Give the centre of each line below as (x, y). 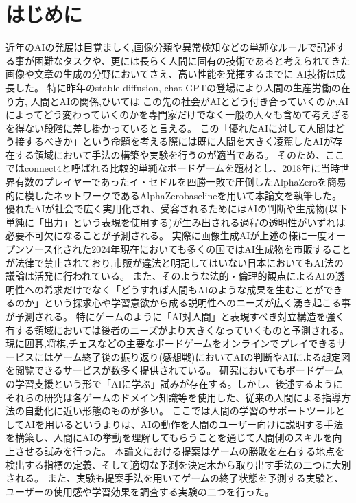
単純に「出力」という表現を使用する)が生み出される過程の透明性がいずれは (176, 222)
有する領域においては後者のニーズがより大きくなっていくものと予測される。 (177, 329)
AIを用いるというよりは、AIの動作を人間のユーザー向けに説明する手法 (184, 424)
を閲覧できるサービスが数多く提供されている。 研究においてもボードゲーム (175, 370)
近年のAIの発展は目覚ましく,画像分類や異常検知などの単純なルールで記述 (171, 47)
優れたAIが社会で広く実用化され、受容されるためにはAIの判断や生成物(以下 (177, 209)
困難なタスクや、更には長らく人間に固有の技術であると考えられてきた (192, 60)
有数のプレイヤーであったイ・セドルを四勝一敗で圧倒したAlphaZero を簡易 (180, 182)
